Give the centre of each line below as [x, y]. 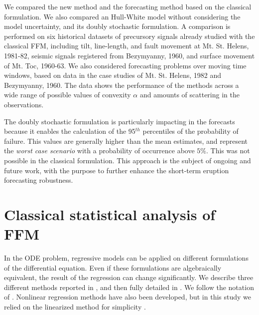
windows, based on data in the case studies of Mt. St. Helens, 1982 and [113, 75]
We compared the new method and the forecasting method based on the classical [128, 6]
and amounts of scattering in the [190, 95]
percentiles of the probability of [191, 131]
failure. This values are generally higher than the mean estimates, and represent [126, 141]
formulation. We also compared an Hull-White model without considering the [122, 16]
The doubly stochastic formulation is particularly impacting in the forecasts [120, 121]
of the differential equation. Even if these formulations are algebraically [113, 267]
